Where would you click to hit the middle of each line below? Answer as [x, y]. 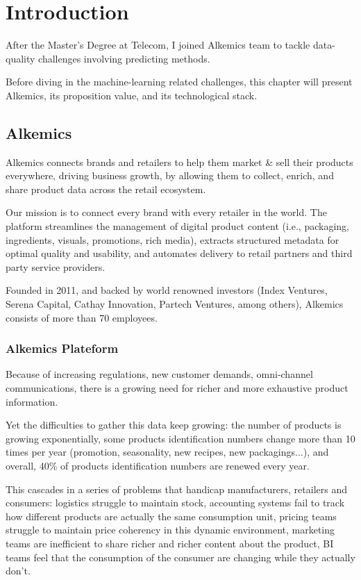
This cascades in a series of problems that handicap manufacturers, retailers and [176, 489]
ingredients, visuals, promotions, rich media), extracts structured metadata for [173, 239]
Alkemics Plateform [62, 348]
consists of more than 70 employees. [82, 317]
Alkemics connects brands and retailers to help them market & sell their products [179, 161]
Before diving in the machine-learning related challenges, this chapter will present [179, 82]
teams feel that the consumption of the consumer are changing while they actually [180, 557]
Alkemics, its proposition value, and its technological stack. [132, 95]
